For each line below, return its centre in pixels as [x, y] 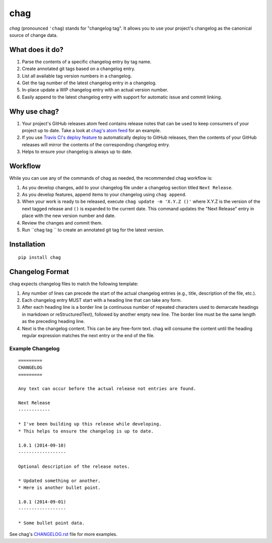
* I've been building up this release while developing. [90, 424]
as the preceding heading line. [53, 321]
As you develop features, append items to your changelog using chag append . [104, 194]
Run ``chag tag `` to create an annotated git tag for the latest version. [93, 230]
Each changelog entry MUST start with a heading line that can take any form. [102, 300]
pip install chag [40, 258]
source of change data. [33, 35]
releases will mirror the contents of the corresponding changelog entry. [96, 144]
